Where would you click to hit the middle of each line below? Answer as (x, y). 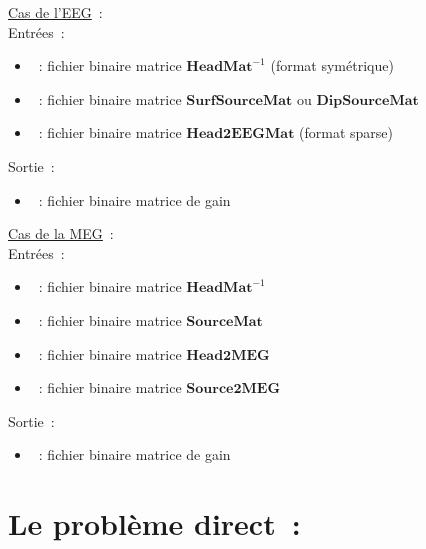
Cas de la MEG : (61, 233)
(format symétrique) (332, 65)
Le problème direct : (154, 523)
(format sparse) (346, 132)
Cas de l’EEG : (55, 12)
